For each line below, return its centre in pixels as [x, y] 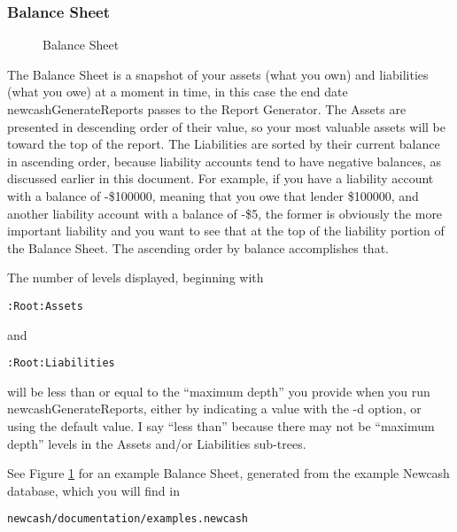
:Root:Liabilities [61, 363]
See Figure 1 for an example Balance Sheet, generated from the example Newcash [228, 473]
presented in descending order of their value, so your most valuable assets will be [226, 126]
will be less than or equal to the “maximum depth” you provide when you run [219, 391]
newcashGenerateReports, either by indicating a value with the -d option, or [214, 409]
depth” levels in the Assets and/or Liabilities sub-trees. [157, 443]
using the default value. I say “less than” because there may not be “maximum [221, 426]
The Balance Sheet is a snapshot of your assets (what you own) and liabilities [218, 74]
